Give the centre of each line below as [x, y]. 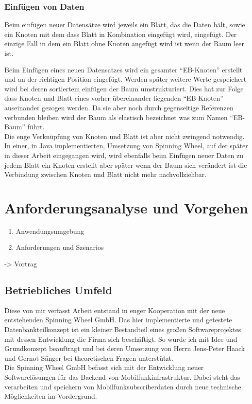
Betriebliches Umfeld [58, 290]
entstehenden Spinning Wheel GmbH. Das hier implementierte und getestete [118, 320]
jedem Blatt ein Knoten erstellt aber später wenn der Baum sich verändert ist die [126, 165]
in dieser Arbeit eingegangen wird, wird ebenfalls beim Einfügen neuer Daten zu [124, 155]
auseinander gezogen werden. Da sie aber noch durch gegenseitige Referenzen [119, 107]
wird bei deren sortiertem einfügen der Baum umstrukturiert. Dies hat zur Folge [124, 88]
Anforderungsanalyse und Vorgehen [126, 207]
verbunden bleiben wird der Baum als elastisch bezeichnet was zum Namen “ [119, 117]
